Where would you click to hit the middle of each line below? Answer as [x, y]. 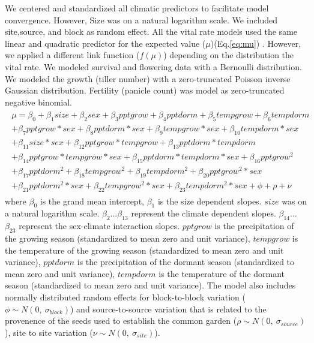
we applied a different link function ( [72, 55]
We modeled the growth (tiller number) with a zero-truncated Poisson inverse [148, 78]
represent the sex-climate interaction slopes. [99, 226]
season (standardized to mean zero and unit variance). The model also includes [150, 285]
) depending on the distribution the [229, 55]
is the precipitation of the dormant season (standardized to [186, 262]
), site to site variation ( [49, 332]
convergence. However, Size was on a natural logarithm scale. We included [141, 19]
